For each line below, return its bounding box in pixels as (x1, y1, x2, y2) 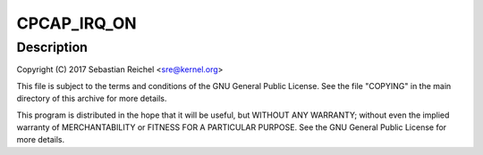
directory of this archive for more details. (16, 94, 167, 104)
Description (16, 39, 89, 55)
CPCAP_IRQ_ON (16, 13, 138, 33)
